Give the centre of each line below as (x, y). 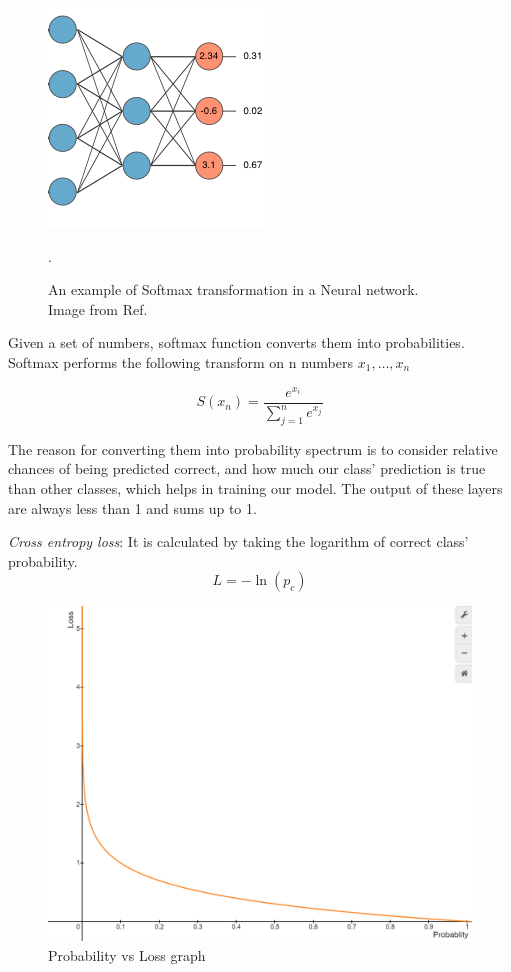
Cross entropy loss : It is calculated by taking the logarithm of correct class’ (238, 541)
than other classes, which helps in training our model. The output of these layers (255, 488)
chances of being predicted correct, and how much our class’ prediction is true (247, 468)
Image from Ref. (98, 308)
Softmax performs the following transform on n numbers (181, 361)
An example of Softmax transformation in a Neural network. (233, 289)
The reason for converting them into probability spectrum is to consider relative (253, 448)
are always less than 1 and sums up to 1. (132, 507)
